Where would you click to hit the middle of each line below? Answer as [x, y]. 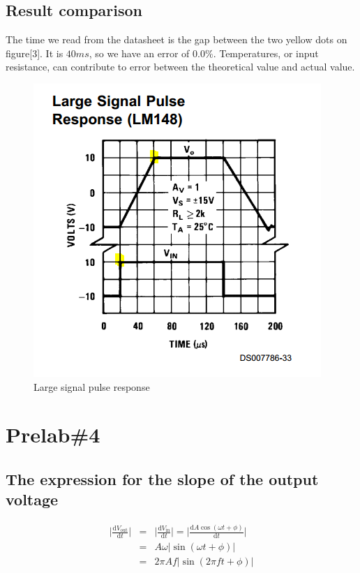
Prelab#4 [53, 434]
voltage [32, 499]
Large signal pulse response [92, 386]
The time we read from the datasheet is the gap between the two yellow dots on [177, 39]
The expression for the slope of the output [162, 478]
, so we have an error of [139, 53]
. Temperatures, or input [266, 53]
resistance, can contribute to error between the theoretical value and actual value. [180, 67]
